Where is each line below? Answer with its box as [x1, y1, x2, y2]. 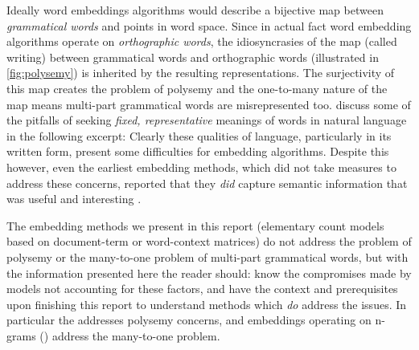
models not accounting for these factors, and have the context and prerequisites [6, 280, 398, 297]
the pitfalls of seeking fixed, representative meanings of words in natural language [6, 112, 407, 128]
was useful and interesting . [6, 190, 142, 207]
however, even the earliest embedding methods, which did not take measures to [6, 158, 396, 175]
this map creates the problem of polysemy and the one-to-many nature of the [6, 79, 388, 96]
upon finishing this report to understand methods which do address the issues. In [6, 295, 407, 312]
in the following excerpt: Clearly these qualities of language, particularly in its [6, 127, 392, 144]
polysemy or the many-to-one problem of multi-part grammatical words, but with [6, 248, 409, 265]
